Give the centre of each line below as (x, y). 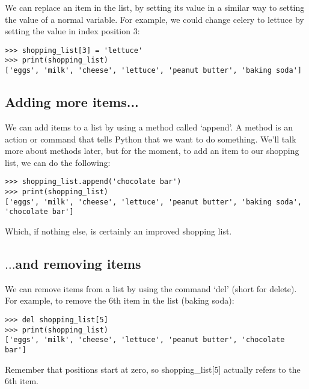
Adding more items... (72, 102)
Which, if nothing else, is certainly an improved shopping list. (118, 231)
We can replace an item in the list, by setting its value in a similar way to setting (155, 7)
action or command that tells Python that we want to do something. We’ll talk (151, 139)
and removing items (78, 263)
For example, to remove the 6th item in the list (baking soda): (120, 300)
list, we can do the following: (58, 162)
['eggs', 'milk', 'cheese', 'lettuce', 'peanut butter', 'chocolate (145, 340)
